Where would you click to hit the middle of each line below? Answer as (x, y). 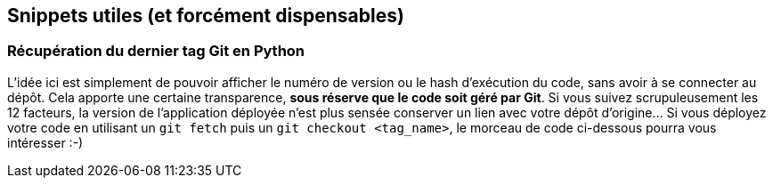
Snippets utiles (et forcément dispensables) (206, 16)
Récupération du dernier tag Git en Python (156, 51)
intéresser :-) (45, 142)
